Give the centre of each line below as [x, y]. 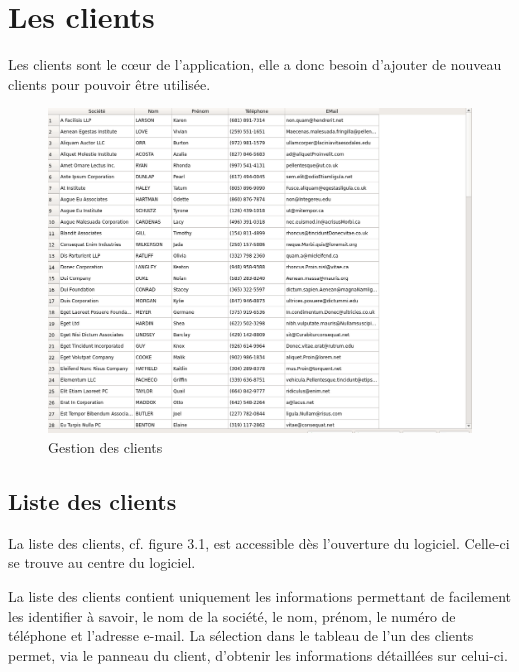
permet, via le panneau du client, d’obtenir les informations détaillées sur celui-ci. [258, 654]
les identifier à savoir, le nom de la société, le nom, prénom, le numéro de [232, 615]
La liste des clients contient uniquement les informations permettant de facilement [260, 595]
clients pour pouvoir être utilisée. [109, 83]
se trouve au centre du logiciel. [102, 562]
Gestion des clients [105, 446]
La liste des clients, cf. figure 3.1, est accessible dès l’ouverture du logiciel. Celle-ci [259, 542]
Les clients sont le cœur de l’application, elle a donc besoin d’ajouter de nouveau [255, 64]
